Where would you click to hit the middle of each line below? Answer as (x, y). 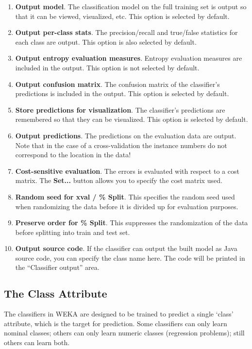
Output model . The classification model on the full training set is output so (131, 6)
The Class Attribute (56, 293)
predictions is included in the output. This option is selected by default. (122, 93)
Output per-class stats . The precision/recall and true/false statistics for (126, 32)
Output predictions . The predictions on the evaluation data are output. (126, 135)
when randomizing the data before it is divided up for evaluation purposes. (127, 206)
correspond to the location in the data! (73, 155)
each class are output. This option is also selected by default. (106, 42)
